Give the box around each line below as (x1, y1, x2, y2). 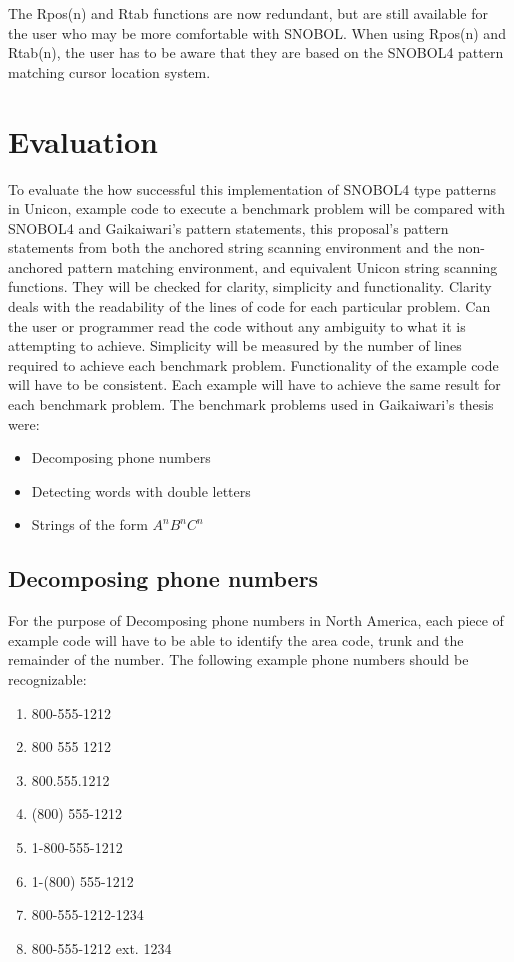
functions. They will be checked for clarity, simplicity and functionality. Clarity (8, 276, 492, 297)
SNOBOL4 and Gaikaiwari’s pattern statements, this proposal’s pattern (8, 217, 449, 238)
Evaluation (8, 120, 158, 161)
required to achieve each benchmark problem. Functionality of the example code (8, 354, 499, 375)
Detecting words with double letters (31, 480, 251, 501)
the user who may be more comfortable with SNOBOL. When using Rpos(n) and (8, 22, 506, 43)
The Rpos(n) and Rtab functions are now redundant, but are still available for (8, 3, 488, 23)
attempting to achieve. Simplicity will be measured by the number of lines (8, 335, 462, 356)
